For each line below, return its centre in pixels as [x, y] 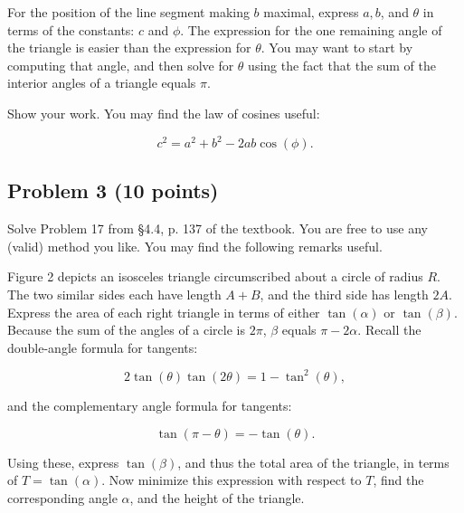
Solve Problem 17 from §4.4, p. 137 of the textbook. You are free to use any [218, 228]
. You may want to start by [337, 47]
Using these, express [63, 462]
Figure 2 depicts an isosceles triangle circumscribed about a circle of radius [215, 276]
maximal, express [311, 12]
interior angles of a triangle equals [102, 83]
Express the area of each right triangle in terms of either [164, 312]
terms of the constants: [71, 29]
